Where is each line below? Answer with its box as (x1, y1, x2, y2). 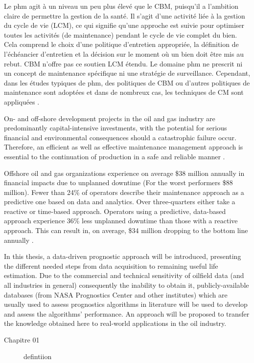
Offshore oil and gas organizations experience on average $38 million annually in (4, 168, 245, 178)
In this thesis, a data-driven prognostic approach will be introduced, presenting (4, 251, 241, 261)
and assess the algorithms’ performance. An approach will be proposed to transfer (4, 308, 250, 319)
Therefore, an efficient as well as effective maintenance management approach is (4, 142, 243, 152)
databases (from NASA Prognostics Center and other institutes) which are (4, 289, 228, 299)
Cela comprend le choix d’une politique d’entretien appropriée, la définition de (4, 39, 239, 49)
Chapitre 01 (4, 335, 40, 344)
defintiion (23, 351, 52, 361)
